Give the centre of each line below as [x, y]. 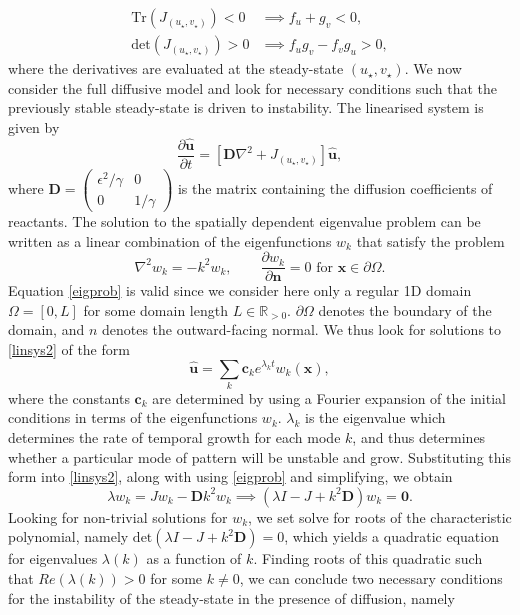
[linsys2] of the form [69, 348]
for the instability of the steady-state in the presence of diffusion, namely [231, 597]
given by [34, 126]
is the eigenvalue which [375, 417]
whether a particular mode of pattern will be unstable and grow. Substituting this [259, 456]
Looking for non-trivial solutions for [118, 516]
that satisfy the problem [430, 240]
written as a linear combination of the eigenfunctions [170, 240]
